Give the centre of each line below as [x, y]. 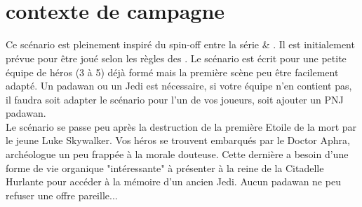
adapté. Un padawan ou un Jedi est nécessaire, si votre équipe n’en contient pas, [179, 86]
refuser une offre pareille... [62, 195]
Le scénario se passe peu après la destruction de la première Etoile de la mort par [181, 126]
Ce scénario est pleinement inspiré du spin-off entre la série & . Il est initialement [180, 44]
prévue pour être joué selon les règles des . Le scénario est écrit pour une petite [176, 58]
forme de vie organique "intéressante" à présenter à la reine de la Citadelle [165, 167]
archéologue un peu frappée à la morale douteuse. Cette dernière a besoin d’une [177, 154]
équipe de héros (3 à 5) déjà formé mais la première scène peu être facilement [172, 72]
